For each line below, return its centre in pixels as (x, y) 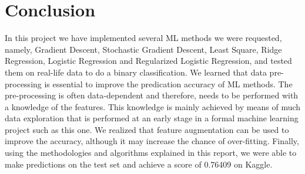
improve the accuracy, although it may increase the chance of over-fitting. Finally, (152, 141)
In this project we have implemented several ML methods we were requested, (143, 38)
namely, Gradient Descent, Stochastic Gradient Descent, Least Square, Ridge (143, 49)
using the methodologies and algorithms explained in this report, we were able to (151, 153)
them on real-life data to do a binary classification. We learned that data (136, 72)
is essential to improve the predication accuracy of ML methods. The (168, 83)
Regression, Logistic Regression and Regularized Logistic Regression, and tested (148, 61)
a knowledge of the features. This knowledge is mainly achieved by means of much (153, 106)
